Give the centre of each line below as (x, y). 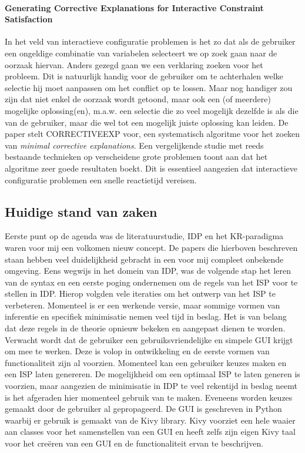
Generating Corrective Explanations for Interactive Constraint (134, 7)
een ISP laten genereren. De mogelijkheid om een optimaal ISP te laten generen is (152, 374)
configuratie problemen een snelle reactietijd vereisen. (101, 179)
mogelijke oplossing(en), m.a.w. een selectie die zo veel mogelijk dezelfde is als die (152, 110)
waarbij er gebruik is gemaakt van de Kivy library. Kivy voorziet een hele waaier (150, 420)
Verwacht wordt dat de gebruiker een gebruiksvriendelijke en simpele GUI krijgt (149, 339)
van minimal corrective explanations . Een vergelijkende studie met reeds (134, 145)
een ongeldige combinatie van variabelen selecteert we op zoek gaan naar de (141, 53)
